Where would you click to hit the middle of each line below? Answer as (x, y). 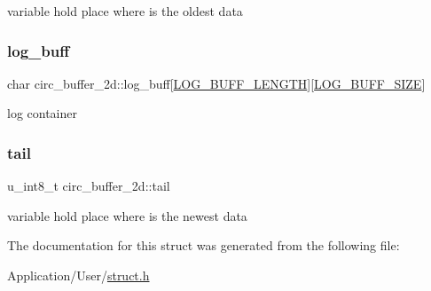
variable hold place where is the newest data (127, 215)
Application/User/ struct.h (78, 275)
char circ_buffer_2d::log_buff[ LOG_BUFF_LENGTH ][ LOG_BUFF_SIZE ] (216, 83)
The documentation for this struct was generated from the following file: (204, 245)
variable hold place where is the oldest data (125, 11)
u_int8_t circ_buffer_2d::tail (89, 186)
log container (42, 113)
